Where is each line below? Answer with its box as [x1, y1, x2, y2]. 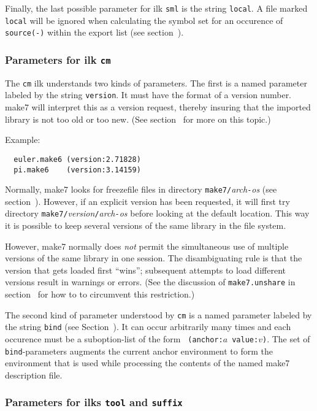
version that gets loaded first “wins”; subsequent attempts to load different [5, 263, 286, 276]
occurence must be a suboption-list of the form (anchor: [5, 332, 223, 345]
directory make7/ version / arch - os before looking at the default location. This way [5, 207, 310, 220]
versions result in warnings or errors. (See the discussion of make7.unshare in [5, 275, 296, 288]
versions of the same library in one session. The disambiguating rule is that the [5, 252, 302, 264]
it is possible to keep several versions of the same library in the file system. [5, 219, 286, 232]
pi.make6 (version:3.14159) [13, 165, 141, 174]
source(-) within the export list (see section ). [5, 26, 184, 39]
